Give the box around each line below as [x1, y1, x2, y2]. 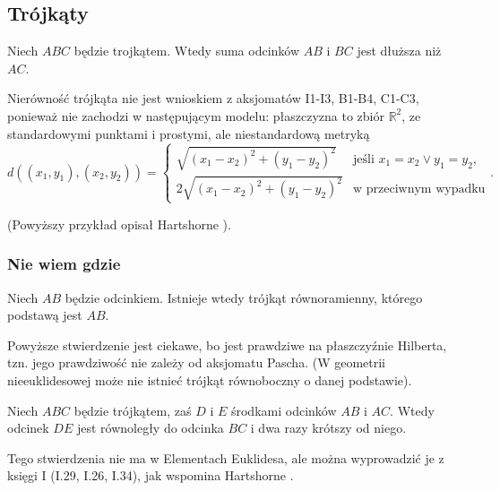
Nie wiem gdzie [7, 253, 121, 275]
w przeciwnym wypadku [352, 183, 486, 196]
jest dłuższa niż [357, 41, 442, 60]
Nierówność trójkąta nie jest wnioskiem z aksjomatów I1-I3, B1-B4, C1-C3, [7, 89, 419, 108]
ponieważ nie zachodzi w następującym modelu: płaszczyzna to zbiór [7, 106, 384, 125]
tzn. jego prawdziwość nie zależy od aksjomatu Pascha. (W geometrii [7, 353, 386, 372]
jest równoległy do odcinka [76, 418, 224, 437]
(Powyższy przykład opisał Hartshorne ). [7, 214, 231, 233]
